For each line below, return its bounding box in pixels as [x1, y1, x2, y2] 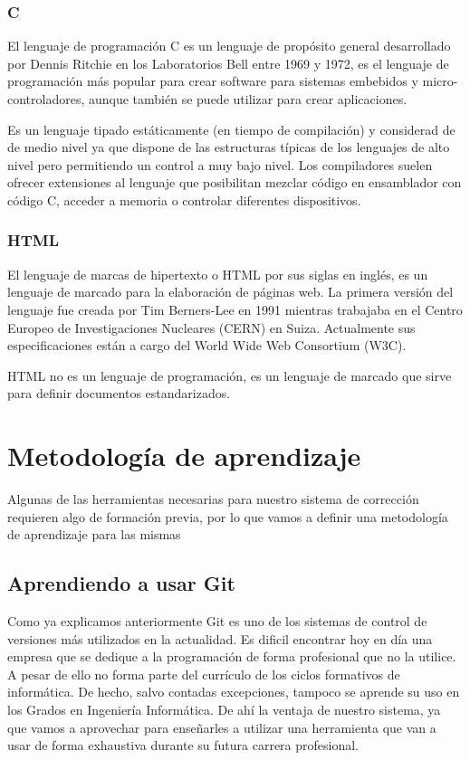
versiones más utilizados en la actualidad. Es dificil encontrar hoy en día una [7, 629, 433, 648]
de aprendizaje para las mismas [7, 525, 181, 544]
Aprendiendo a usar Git [7, 569, 235, 597]
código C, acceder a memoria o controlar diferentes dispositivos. [7, 190, 361, 209]
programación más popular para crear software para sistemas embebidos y [7, 71, 418, 90]
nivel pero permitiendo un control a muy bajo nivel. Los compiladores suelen [7, 155, 433, 174]
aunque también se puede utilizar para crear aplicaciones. [88, 90, 408, 108]
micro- [422, 71, 458, 90]
